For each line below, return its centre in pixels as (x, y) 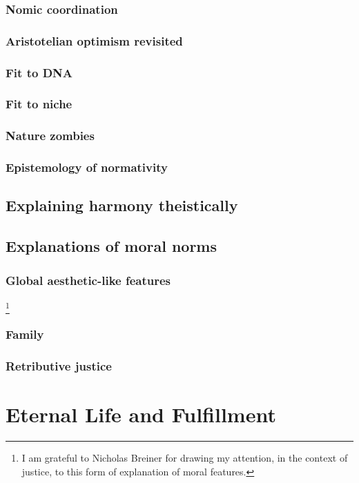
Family (25, 334)
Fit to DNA (39, 72)
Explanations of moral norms (111, 246)
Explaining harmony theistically (122, 205)
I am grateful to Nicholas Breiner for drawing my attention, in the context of (185, 457)
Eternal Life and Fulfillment (141, 414)
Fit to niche (39, 104)
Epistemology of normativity (87, 167)
